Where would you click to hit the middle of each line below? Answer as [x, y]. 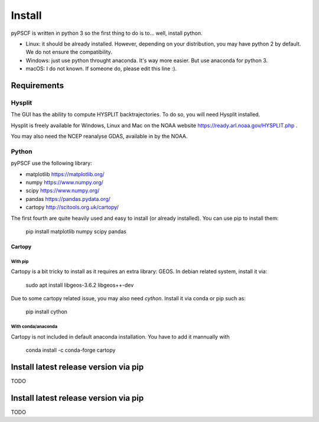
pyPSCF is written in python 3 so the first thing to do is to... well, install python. [107, 33]
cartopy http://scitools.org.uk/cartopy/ [72, 207]
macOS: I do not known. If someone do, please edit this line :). [101, 69]
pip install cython [47, 312]
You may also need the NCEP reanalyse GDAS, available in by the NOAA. [99, 137]
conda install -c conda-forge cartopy [71, 350]
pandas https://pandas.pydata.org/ [68, 199]
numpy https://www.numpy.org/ [64, 182]
